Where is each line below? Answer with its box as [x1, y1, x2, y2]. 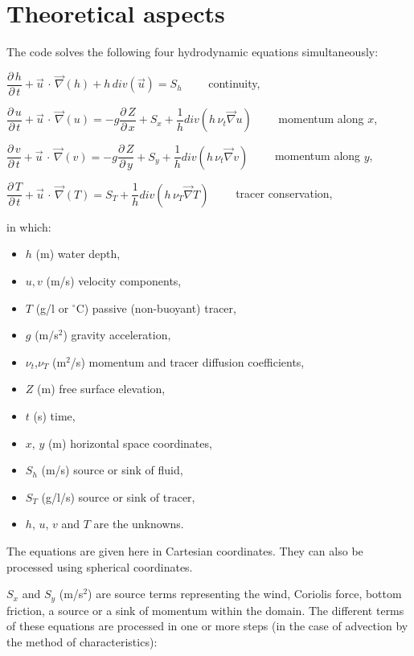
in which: [6, 218, 51, 235]
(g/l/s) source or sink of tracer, [41, 488, 195, 505]
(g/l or [35, 299, 69, 316]
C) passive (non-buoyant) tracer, [76, 299, 236, 316]
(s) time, [33, 407, 76, 424]
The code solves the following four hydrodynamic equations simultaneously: [6, 43, 379, 60]
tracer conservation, [236, 185, 333, 202]
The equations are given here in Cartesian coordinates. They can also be [6, 542, 363, 559]
